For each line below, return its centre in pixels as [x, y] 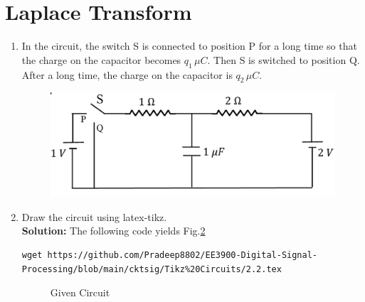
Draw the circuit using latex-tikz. [94, 216]
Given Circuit [80, 292]
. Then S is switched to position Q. [284, 59]
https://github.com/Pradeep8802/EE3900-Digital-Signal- [182, 255]
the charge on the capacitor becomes [101, 59]
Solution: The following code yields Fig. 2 [113, 231]
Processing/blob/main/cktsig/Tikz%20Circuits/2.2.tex [152, 269]
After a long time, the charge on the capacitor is [127, 74]
